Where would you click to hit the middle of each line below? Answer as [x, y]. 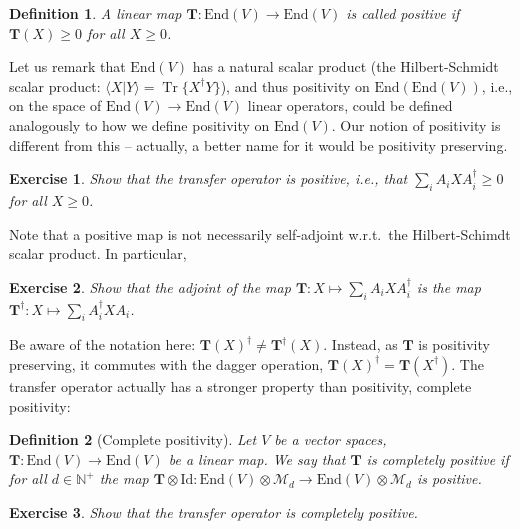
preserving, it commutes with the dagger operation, [166, 363]
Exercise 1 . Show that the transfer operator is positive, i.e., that [208, 178]
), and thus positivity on [295, 85]
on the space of [55, 105]
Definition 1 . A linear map [95, 13]
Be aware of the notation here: [102, 344]
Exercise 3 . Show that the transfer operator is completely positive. [213, 511]
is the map [448, 286]
